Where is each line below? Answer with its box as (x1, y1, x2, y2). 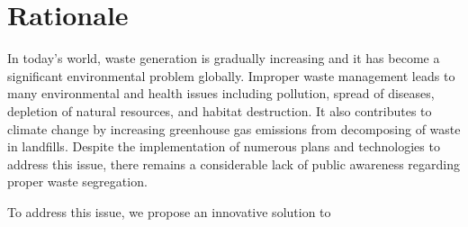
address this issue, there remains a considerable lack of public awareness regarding (7, 154, 460, 173)
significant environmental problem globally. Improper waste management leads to (7, 66, 455, 85)
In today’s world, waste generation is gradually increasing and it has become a (7, 49, 440, 68)
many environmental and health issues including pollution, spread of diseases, (7, 84, 435, 103)
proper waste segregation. (7, 172, 148, 191)
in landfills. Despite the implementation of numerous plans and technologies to (7, 137, 440, 156)
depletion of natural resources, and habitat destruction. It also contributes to (7, 101, 432, 120)
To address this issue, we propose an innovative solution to (7, 202, 331, 221)
